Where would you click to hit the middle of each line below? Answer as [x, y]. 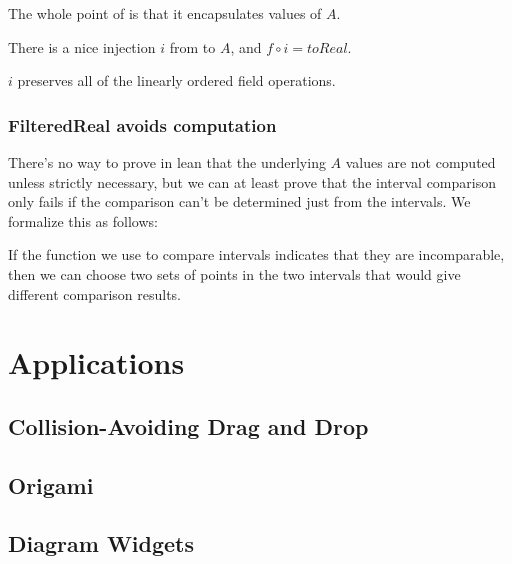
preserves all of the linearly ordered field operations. [176, 80]
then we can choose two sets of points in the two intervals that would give [234, 273]
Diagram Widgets [101, 543]
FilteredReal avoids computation [142, 124]
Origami [51, 484]
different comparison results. [95, 293]
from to [192, 46]
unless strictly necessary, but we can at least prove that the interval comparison [252, 181]
